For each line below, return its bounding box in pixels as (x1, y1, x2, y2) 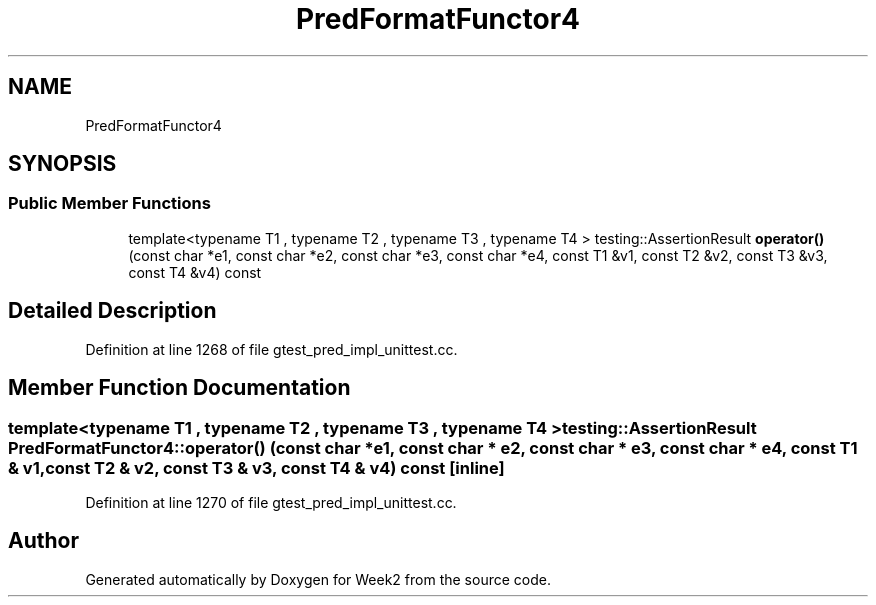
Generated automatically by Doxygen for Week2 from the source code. (85, 570, 551, 588)
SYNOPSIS (8, 151, 117, 177)
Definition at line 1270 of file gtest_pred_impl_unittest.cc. (85, 493, 457, 511)
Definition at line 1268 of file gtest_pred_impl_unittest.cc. (85, 340, 458, 358)
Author (8, 528, 79, 554)
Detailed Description (8, 298, 217, 324)
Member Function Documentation (8, 375, 351, 401)
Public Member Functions (8, 193, 211, 214)
